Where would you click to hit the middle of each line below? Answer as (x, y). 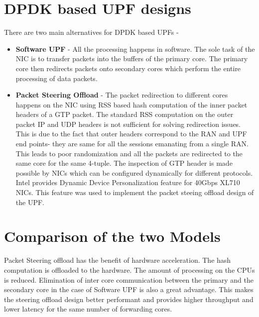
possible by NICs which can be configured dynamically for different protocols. (134, 172)
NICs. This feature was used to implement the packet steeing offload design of (135, 192)
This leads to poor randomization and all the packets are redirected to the (129, 153)
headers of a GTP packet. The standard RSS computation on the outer (125, 114)
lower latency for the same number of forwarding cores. (88, 309)
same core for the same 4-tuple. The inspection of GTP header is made (124, 163)
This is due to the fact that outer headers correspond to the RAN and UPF (131, 134)
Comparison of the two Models (112, 236)
